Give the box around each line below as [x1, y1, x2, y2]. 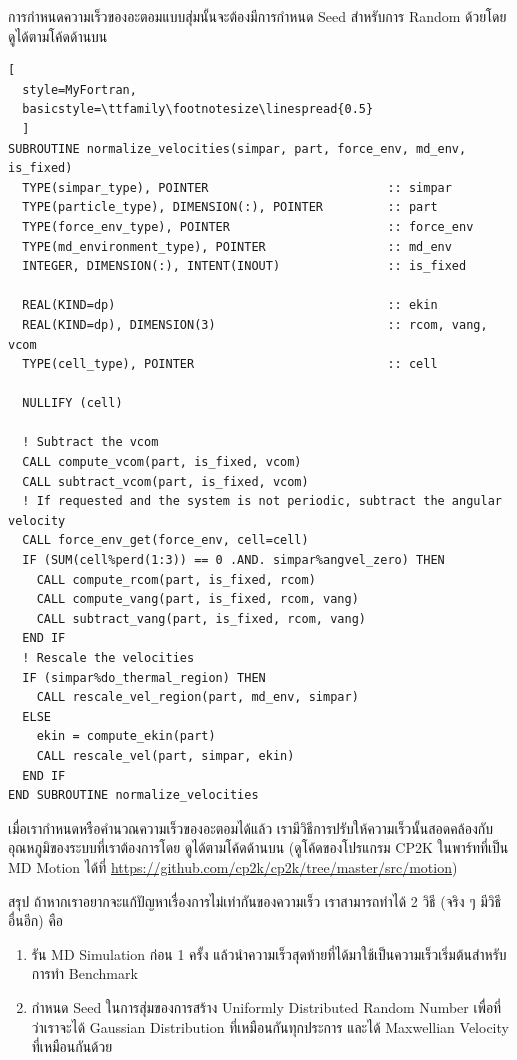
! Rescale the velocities [22, 651, 195, 665]
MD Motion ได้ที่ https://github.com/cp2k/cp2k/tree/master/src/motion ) [8, 856, 458, 877]
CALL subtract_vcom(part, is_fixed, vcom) [22, 474, 309, 489]
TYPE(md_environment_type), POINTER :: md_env [22, 239, 452, 254]
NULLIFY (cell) [22, 396, 123, 411]
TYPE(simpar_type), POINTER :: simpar [22, 180, 452, 195]
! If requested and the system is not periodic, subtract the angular [22, 494, 502, 509]
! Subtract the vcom [22, 435, 159, 450]
